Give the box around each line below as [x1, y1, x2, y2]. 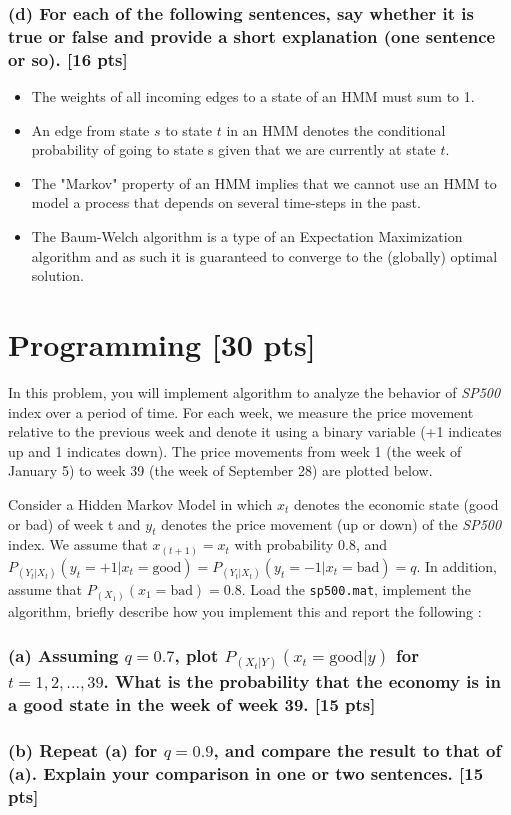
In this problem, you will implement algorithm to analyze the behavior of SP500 [8, 381, 501, 402]
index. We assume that [8, 534, 148, 555]
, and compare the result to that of [213, 738, 502, 763]
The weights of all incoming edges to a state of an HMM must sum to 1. [31, 86, 475, 107]
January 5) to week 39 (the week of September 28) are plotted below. [8, 460, 433, 481]
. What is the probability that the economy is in [103, 669, 501, 694]
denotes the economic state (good [293, 493, 499, 514]
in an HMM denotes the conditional [226, 119, 446, 140]
